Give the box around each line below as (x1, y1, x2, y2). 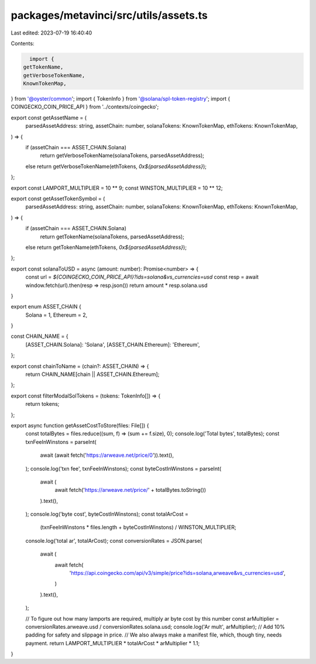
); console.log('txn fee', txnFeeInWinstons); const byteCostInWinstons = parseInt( (25, 465, 222, 472)
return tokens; (25, 401, 60, 408)
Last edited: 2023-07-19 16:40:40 (11, 29, 92, 36)
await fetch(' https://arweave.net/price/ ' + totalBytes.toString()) (54, 487, 207, 494)
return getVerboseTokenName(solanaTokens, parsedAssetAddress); (40, 152, 205, 159)
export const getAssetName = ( (11, 114, 87, 121)
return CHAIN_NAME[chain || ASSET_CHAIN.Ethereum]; (25, 371, 160, 378)
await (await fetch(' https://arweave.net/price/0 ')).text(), (40, 451, 174, 459)
